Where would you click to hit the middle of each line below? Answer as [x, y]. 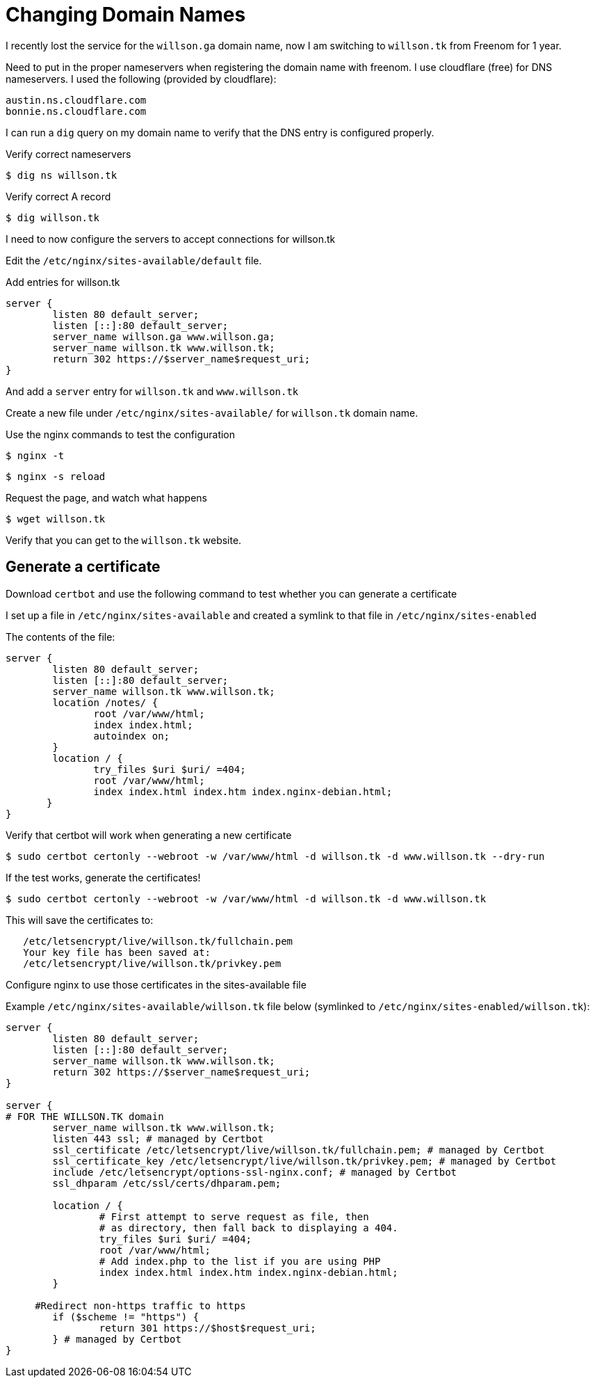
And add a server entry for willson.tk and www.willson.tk [152, 391]
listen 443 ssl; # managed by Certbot [158, 1138]
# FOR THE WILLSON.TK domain [85, 1116]
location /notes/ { [105, 702]
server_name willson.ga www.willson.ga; [164, 336]
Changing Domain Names [126, 15]
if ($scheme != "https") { [126, 1317]
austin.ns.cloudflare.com [76, 100]
